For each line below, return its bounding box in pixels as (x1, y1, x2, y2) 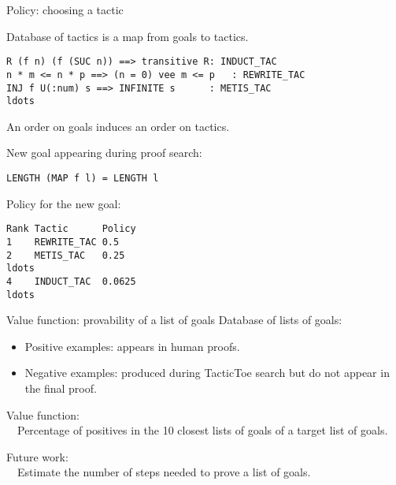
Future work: (6, 448, 68, 464)
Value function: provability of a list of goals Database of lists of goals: (6, 312, 342, 328)
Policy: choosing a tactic (6, 2, 124, 17)
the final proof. (24, 379, 97, 396)
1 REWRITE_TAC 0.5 (6, 236, 120, 248)
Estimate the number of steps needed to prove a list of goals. (17, 464, 311, 480)
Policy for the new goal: (6, 195, 121, 211)
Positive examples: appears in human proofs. (24, 338, 240, 354)
